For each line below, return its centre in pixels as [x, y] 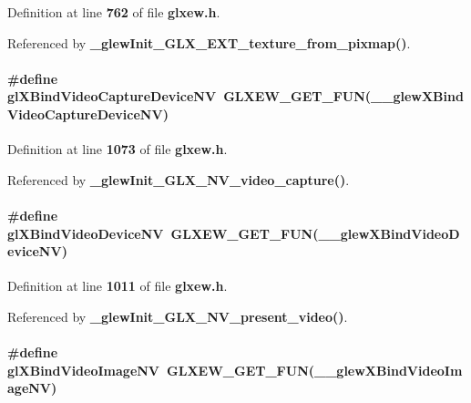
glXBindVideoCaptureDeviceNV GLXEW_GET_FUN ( [189, 96]
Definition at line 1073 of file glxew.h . [118, 149]
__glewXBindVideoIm [389, 370]
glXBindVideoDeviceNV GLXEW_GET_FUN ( [163, 233]
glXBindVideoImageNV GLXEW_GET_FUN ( [161, 370]
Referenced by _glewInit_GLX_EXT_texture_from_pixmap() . [209, 42]
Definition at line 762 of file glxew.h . [114, 12]
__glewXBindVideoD [389, 233]
